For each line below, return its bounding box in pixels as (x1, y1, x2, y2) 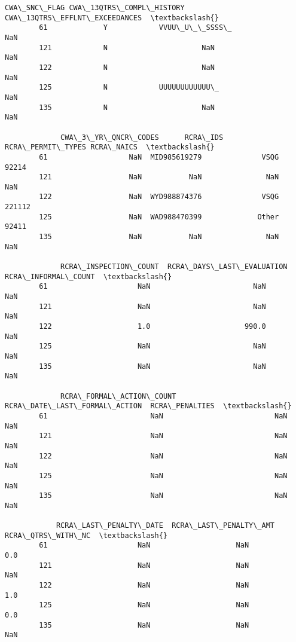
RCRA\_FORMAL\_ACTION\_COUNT (60, 392, 176, 401)
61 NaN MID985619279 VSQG (39, 152, 279, 161)
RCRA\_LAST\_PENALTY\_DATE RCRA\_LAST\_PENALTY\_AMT (56, 521, 275, 530)
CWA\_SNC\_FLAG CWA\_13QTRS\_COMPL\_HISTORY (5, 4, 185, 12)
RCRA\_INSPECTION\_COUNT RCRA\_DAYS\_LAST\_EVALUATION (60, 262, 288, 271)
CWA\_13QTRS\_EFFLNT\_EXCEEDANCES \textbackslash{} (5, 13, 219, 22)
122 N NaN (39, 63, 215, 72)
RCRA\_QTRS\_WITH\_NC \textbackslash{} (5, 531, 168, 540)
